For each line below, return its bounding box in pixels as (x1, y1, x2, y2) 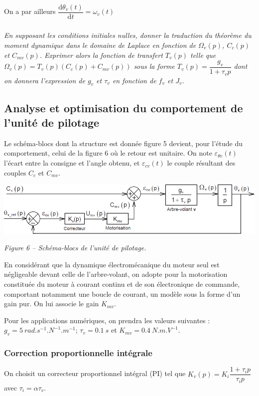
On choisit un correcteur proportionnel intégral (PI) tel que (4, 368, 186, 379)
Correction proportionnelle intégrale (4, 347, 152, 359)
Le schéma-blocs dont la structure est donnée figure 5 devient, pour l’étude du (4, 138, 243, 148)
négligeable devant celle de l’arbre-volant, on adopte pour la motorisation (4, 269, 228, 279)
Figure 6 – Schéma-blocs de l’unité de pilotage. (4, 242, 146, 253)
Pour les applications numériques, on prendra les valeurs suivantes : (4, 315, 210, 325)
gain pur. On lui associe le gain (4, 298, 99, 309)
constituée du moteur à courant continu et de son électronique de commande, (4, 279, 240, 289)
